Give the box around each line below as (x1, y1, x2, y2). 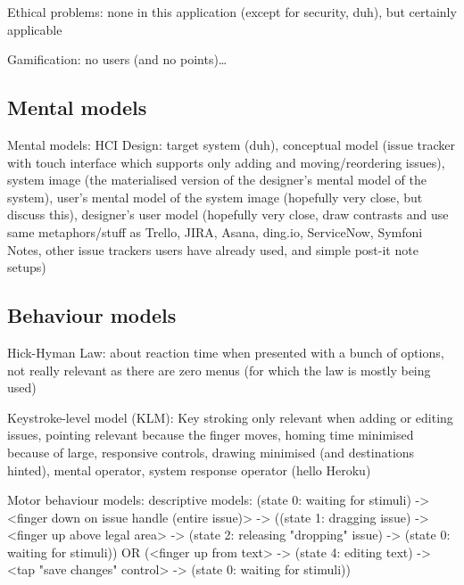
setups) (7, 258, 46, 276)
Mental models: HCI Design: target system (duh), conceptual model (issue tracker (7, 135, 456, 153)
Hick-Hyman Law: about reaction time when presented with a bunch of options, (7, 342, 444, 361)
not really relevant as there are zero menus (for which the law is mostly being (7, 360, 431, 379)
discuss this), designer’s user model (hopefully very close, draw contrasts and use (7, 205, 449, 224)
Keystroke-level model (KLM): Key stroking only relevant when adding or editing (7, 408, 453, 426)
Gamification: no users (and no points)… (7, 50, 228, 69)
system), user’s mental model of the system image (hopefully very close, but (7, 187, 423, 206)
